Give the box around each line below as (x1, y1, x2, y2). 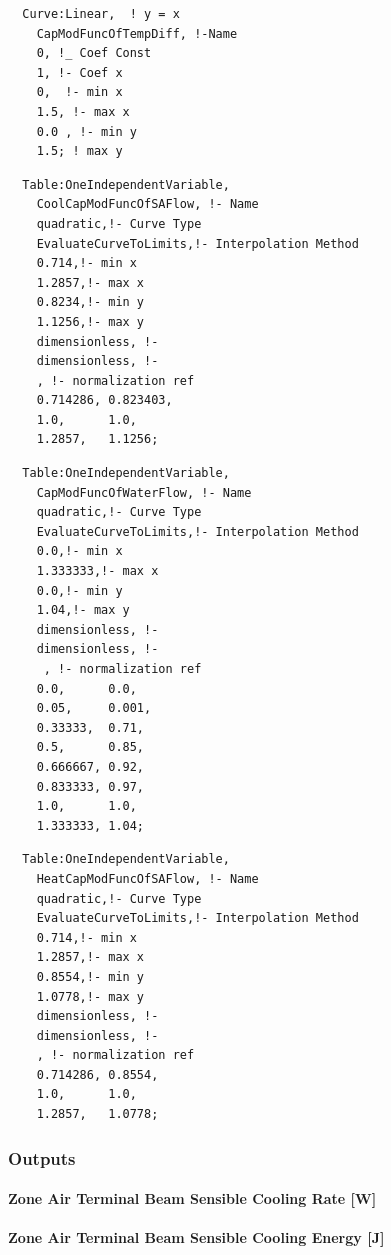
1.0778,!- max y (36, 989, 145, 1004)
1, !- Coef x (36, 65, 123, 80)
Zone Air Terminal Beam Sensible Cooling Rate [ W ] (8, 1188, 377, 1209)
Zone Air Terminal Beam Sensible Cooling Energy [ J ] (8, 1227, 385, 1248)
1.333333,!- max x (36, 564, 159, 579)
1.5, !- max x (36, 104, 130, 119)
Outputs (8, 1145, 76, 1170)
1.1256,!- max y (36, 314, 145, 329)
